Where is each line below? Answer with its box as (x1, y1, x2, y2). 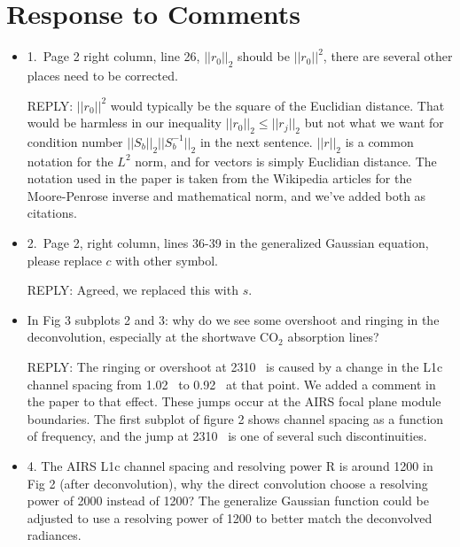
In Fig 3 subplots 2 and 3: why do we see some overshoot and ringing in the (27, 310, 440, 328)
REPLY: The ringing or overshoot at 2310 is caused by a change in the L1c (27, 358, 443, 376)
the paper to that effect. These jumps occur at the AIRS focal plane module (27, 392, 441, 411)
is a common (345, 132, 414, 150)
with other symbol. (115, 250, 218, 269)
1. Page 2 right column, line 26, (27, 47, 200, 65)
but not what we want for (304, 113, 444, 132)
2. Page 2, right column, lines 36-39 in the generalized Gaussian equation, (27, 234, 429, 252)
